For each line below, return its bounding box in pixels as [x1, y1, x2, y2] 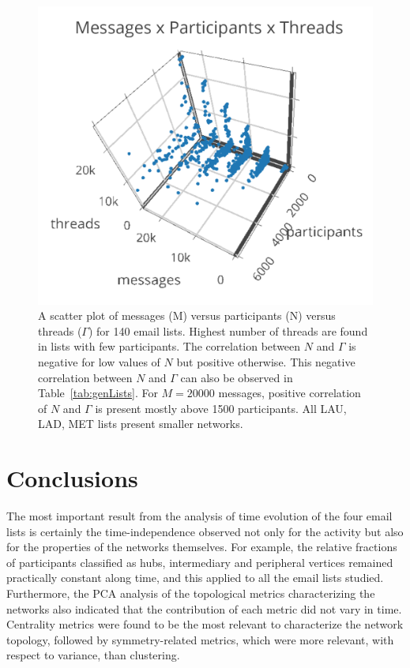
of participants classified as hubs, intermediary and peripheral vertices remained [6, 554, 393, 570]
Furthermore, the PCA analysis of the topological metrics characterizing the [6, 585, 375, 602]
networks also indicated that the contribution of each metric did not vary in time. [6, 600, 402, 617]
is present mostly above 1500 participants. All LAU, [95, 400, 347, 416]
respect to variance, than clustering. [6, 647, 180, 663]
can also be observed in [180, 369, 293, 385]
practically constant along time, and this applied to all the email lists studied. [6, 569, 384, 586]
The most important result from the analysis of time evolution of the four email [6, 508, 393, 524]
